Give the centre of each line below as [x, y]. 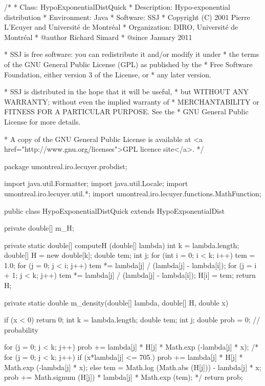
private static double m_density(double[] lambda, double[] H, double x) [116, 302]
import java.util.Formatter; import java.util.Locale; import [96, 183]
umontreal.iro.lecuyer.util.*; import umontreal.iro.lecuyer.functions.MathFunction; [133, 193]
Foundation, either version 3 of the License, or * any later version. [108, 74]
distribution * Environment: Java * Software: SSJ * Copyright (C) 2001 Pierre [127, 17]
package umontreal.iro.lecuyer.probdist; [66, 166]
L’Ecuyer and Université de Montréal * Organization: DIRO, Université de [121, 27]
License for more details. [42, 121]
